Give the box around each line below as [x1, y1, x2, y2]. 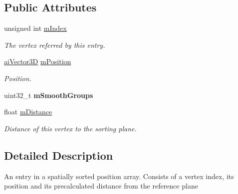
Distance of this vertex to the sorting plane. [4, 123, 137, 133]
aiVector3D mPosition [4, 56, 71, 67]
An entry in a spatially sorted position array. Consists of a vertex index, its [4, 171, 234, 181]
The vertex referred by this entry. [4, 39, 105, 50]
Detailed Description [4, 147, 113, 163]
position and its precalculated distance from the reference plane [4, 181, 198, 191]
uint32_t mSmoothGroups [4, 90, 93, 100]
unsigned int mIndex [4, 23, 67, 33]
